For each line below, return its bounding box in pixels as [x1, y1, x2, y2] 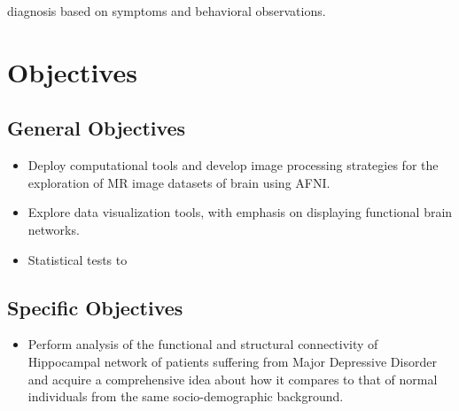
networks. [27, 220, 80, 238]
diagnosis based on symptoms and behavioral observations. [7, 2, 326, 19]
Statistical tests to [27, 250, 128, 268]
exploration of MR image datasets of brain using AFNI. [27, 173, 331, 191]
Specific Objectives [7, 293, 183, 321]
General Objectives [7, 114, 186, 142]
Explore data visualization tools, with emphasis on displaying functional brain [27, 203, 453, 221]
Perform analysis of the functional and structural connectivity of [27, 335, 378, 353]
